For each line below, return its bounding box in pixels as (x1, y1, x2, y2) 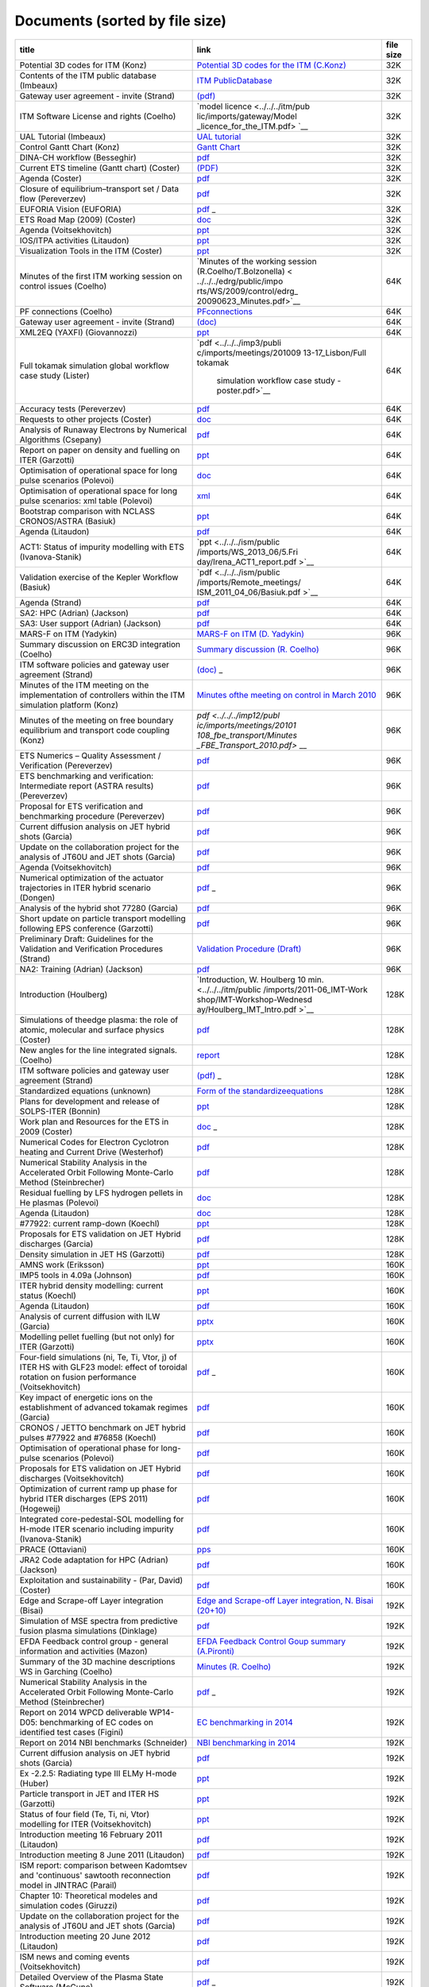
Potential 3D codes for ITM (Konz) (19, 60, 147, 71)
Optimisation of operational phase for (19, 1443, 159, 1454)
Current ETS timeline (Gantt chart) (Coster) (19, 162, 180, 173)
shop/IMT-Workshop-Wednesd (196, 993, 313, 1005)
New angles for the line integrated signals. (19, 1044, 178, 1055)
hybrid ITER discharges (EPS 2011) (19, 1493, 149, 1504)
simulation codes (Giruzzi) (19, 1900, 118, 1911)
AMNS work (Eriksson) (19, 1259, 105, 1270)
